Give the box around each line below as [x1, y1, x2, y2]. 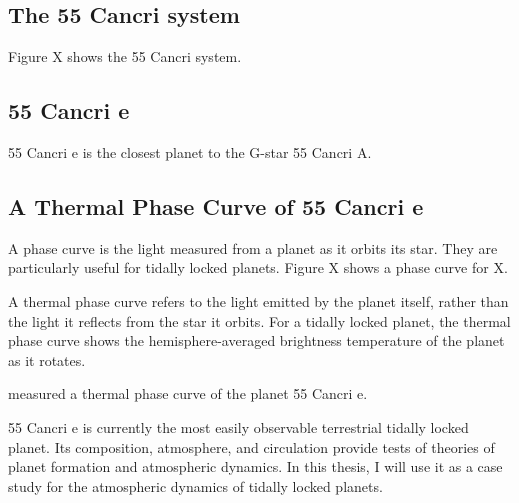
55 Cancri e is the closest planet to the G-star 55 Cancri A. [8, 142, 372, 162]
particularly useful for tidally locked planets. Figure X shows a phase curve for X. [8, 257, 508, 278]
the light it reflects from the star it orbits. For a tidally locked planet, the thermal [8, 310, 511, 331]
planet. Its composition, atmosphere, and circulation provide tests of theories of [8, 436, 495, 457]
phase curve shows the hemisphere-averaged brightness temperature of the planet [8, 330, 505, 351]
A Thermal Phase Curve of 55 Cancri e [8, 190, 424, 221]
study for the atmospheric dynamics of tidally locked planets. [8, 475, 383, 496]
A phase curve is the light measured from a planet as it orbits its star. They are [8, 237, 498, 258]
